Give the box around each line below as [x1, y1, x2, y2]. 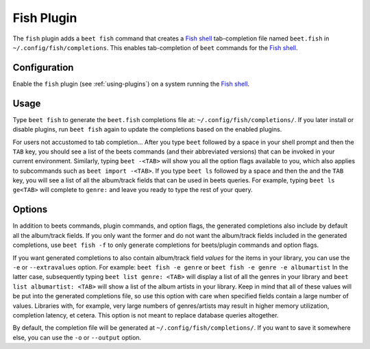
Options [12, 204, 48, 215]
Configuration [12, 62, 74, 73]
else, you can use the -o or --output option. [12, 333, 142, 341]
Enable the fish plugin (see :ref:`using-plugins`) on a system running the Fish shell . [12, 80, 250, 88]
